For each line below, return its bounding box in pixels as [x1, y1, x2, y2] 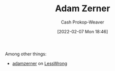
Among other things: [5, 51, 47, 57]
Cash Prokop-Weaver [60, 19, 105, 25]
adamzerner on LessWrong [12, 60, 67, 66]
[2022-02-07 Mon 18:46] [57, 28, 108, 34]
